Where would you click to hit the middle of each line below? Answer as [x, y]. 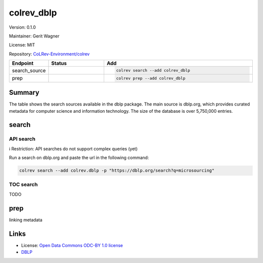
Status [59, 63]
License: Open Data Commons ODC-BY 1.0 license [72, 245]
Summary [24, 93]
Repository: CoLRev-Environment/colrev [49, 54]
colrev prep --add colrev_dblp [151, 78]
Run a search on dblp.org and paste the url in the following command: [79, 158]
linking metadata [26, 220]
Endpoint [23, 63]
